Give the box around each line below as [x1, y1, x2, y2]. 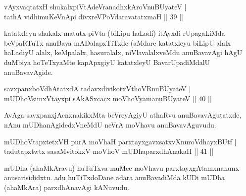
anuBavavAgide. [4, 66, 53, 77]
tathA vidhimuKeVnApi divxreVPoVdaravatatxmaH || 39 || [4, 11, 184, 21]
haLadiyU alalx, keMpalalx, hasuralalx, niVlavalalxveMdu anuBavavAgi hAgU [4, 47, 243, 58]
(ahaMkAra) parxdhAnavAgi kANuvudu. [4, 182, 129, 192]
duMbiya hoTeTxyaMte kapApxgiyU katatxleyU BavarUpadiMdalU [4, 57, 210, 67]
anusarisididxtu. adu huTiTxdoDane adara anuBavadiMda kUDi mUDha [4, 172, 225, 183]
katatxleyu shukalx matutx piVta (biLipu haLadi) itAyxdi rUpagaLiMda [4, 28, 225, 38]
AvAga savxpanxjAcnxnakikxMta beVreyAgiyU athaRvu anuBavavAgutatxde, [4, 110, 242, 120]
